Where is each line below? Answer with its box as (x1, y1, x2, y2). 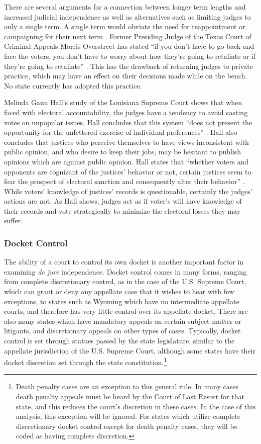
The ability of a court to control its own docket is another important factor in (4, 256, 244, 267)
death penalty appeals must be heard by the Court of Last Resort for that (16, 391, 244, 402)
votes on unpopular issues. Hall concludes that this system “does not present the (4, 117, 252, 127)
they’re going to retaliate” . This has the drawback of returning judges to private (4, 60, 253, 71)
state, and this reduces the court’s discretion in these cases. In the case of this (16, 401, 256, 411)
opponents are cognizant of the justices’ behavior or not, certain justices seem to (4, 166, 251, 176)
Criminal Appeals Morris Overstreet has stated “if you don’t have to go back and (4, 41, 254, 51)
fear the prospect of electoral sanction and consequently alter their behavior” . (4, 176, 245, 187)
